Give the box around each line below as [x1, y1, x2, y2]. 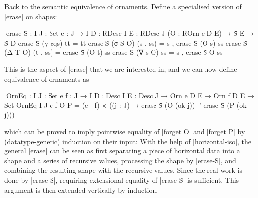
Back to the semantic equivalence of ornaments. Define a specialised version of [4, 1, 242, 11]
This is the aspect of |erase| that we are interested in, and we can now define [4, 63, 237, 74]
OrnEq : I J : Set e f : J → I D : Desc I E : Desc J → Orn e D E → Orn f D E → [4, 90, 254, 100]
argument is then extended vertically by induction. [4, 184, 158, 195]
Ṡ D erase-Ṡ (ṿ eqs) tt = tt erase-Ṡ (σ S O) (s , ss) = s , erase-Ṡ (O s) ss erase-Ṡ [4, 37, 247, 48]
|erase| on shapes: [4, 11, 57, 21]
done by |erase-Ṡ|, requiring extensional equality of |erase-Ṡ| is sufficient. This [4, 174, 239, 185]
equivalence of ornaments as [4, 73, 89, 84]
